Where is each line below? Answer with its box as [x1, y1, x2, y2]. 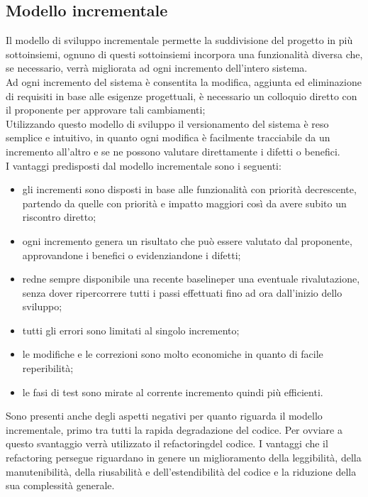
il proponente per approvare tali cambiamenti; [6, 102, 206, 117]
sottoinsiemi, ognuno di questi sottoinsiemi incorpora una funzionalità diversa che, [6, 46, 363, 61]
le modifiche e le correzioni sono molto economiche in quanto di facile [22, 346, 323, 361]
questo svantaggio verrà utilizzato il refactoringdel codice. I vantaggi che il [6, 436, 328, 451]
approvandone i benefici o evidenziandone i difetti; [22, 247, 241, 262]
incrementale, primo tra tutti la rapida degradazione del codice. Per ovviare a [6, 422, 342, 437]
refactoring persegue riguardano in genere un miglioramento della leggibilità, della [6, 450, 362, 465]
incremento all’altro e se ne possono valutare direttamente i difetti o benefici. [6, 143, 340, 158]
